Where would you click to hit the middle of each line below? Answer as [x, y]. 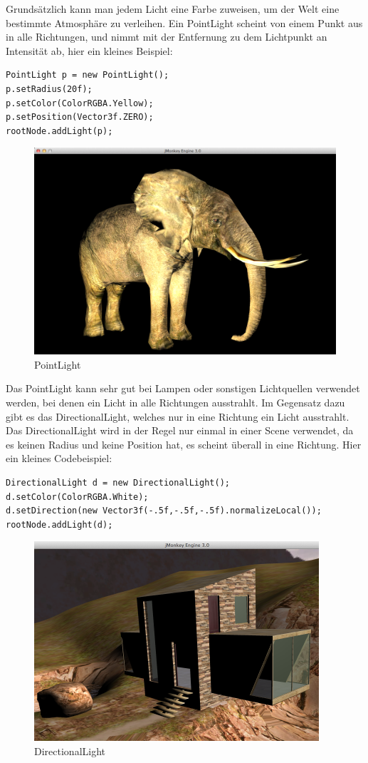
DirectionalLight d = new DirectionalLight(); [118, 482]
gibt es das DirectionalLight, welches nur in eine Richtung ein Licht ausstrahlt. [178, 416]
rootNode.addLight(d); [59, 524]
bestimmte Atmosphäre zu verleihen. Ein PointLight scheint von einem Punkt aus [184, 22]
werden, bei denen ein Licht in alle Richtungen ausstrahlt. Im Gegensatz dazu [175, 402]
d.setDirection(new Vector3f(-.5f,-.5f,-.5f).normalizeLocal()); [164, 511]
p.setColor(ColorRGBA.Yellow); [80, 103]
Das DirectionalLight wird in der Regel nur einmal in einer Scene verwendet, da [180, 430]
